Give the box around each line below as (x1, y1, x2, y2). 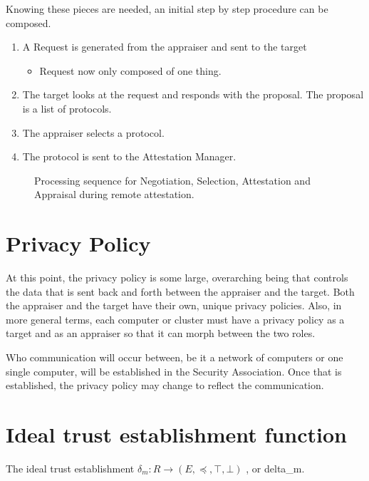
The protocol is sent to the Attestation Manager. (22, 149, 237, 164)
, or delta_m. (246, 460, 305, 475)
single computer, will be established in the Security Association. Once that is (6, 363, 342, 378)
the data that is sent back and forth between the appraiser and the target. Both (6, 284, 355, 299)
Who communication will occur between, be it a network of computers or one (6, 350, 343, 365)
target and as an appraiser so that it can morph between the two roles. (6, 326, 316, 341)
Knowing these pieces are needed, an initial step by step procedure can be (6, 1, 328, 16)
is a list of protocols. (22, 100, 112, 115)
